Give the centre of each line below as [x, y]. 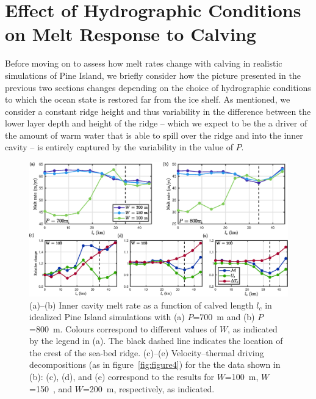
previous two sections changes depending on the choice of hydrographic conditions [158, 87]
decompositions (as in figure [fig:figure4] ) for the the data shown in [155, 364]
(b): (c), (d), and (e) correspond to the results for [122, 377]
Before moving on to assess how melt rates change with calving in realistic [144, 63]
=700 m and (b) [224, 317]
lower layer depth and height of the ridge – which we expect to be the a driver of [156, 123]
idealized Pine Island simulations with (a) [107, 317]
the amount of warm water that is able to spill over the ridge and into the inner [154, 135]
